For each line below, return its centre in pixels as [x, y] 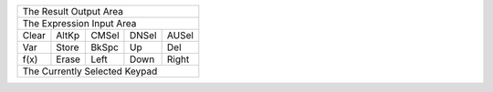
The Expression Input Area [79, 23]
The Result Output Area [73, 11]
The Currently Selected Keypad [90, 71]
